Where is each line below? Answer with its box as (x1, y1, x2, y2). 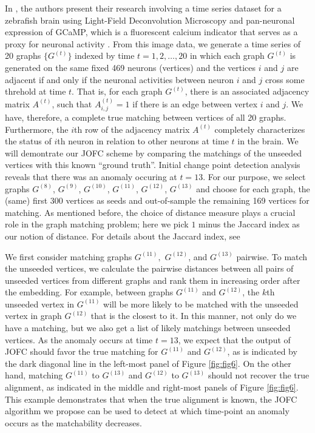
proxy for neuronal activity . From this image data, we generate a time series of (5, 37, 301, 50)
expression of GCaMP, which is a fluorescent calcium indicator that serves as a (5, 25, 298, 38)
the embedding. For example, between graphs (5, 286, 174, 298)
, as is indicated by (227, 345, 297, 358)
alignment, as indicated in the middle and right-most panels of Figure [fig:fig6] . (5, 381, 299, 394)
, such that (52, 97, 92, 110)
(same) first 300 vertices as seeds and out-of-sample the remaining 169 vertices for (5, 194, 310, 207)
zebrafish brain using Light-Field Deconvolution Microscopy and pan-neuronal (5, 13, 295, 26)
